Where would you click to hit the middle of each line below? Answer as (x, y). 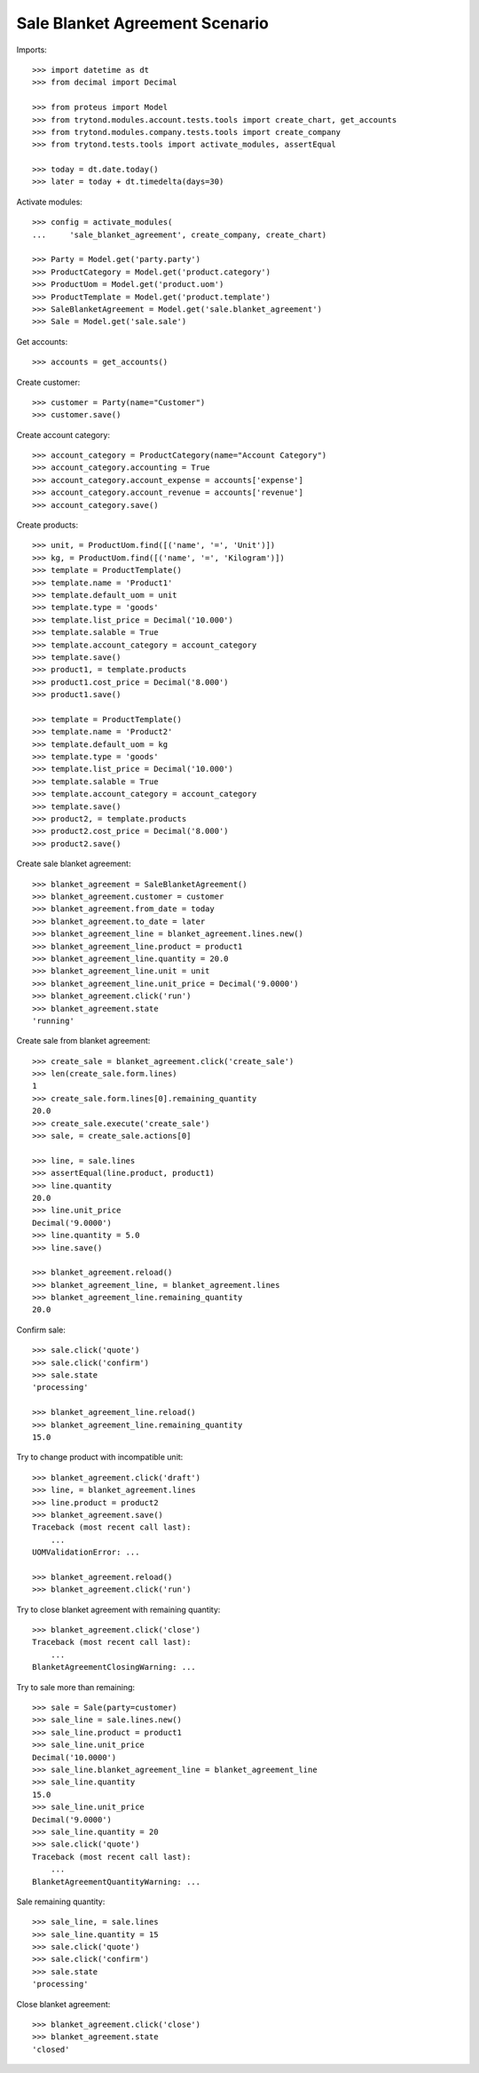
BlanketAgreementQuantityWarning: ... (117, 1882)
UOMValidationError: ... (86, 1553)
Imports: (32, 50)
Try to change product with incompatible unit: (100, 1457)
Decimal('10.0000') (75, 1757)
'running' (53, 1021)
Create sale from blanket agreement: (83, 1041)
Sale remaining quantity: (61, 1902)
